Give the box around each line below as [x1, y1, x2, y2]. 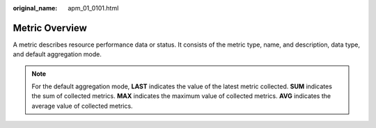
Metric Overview [13, 22, 87, 34]
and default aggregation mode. [13, 50, 102, 58]
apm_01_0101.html [68, 4, 119, 12]
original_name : [13, 4, 58, 12]
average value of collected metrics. [31, 102, 133, 110]
